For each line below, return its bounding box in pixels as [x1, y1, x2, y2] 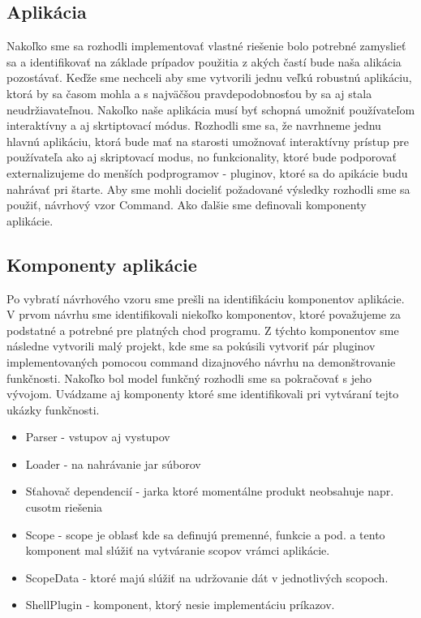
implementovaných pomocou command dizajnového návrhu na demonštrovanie [6, 353, 396, 370]
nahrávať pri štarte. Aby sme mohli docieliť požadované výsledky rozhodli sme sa [6, 180, 410, 197]
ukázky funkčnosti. [6, 401, 100, 418]
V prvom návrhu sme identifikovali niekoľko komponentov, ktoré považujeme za [6, 306, 401, 323]
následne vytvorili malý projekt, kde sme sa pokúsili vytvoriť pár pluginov [6, 337, 376, 354]
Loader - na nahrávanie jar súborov [25, 455, 201, 472]
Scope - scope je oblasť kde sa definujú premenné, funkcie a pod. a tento [25, 526, 385, 543]
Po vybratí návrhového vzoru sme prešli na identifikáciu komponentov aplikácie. [6, 290, 405, 307]
